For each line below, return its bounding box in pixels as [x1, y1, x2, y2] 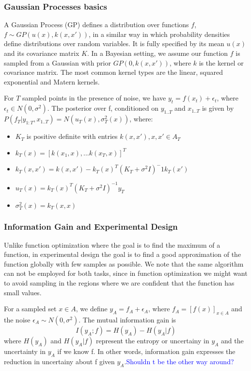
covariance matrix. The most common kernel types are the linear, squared [4, 67, 223, 77]
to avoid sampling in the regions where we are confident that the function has [4, 278, 235, 288]
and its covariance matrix [4, 48, 79, 58]
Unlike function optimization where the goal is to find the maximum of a [4, 239, 220, 250]
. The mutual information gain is [78, 315, 176, 325]
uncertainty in [4, 346, 46, 356]
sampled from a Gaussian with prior [4, 57, 111, 67]
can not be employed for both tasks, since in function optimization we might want [4, 268, 248, 278]
